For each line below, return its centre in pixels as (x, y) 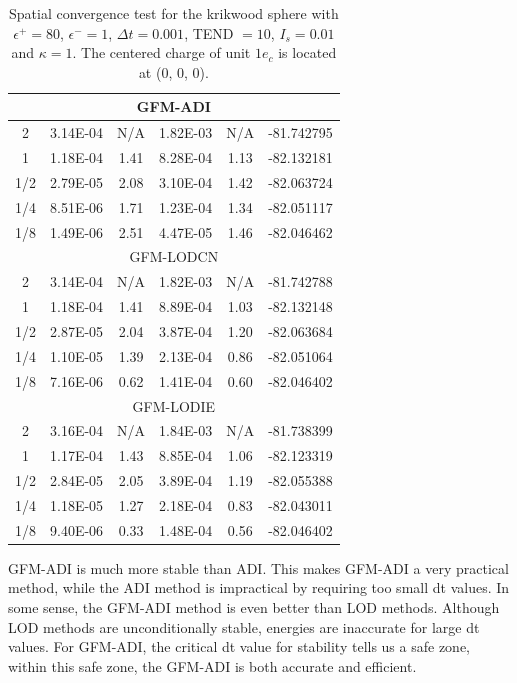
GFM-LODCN (174, 256)
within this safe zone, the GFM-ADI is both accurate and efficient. (212, 665)
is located (307, 52)
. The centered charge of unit (161, 52)
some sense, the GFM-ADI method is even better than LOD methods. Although (254, 607)
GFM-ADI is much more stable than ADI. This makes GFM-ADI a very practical (258, 567)
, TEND (209, 32)
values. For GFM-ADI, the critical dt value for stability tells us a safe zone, (239, 646)
